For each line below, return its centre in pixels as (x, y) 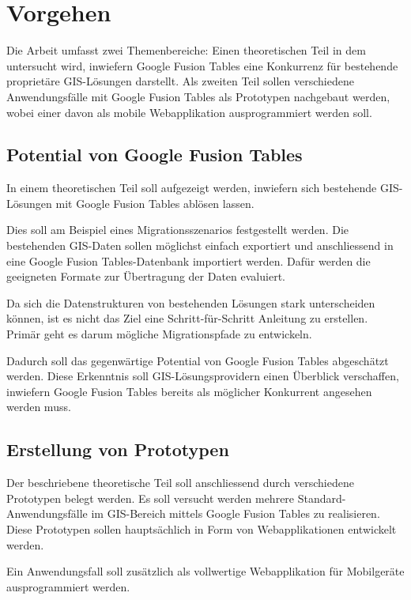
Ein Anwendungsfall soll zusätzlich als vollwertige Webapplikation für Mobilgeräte (205, 571)
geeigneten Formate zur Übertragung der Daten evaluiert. (146, 276)
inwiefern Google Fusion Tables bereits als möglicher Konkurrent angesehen (189, 391)
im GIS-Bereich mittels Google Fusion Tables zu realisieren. (236, 513)
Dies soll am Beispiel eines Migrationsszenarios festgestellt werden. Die (177, 230)
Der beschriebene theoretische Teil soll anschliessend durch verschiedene (180, 483)
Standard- (322, 498)
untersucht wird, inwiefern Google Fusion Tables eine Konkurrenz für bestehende (202, 65)
